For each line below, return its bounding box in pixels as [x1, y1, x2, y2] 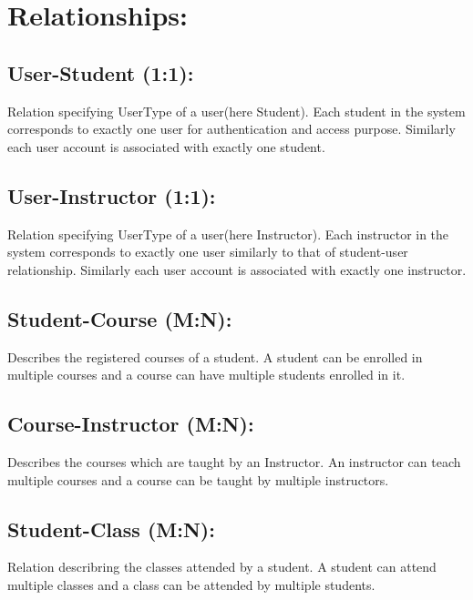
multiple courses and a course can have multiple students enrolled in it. [7, 365, 406, 384]
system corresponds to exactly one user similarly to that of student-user [7, 242, 408, 261]
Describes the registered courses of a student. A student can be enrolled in [7, 347, 423, 366]
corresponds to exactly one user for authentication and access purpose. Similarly [7, 119, 456, 138]
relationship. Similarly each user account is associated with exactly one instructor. [7, 259, 467, 279]
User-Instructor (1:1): [7, 181, 216, 209]
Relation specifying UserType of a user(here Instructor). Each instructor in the [7, 224, 449, 243]
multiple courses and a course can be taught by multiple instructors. [7, 470, 389, 489]
